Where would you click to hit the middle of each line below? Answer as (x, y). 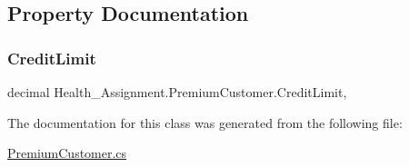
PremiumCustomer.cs (67, 153)
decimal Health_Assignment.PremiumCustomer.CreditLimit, (177, 92)
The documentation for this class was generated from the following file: (205, 122)
